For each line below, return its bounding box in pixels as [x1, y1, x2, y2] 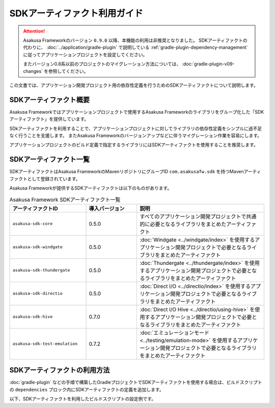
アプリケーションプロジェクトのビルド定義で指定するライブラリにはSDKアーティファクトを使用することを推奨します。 [9, 142, 258, 148]
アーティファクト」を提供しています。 [9, 116, 89, 122]
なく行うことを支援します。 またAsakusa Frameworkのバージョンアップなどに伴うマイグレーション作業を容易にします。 [9, 132, 262, 139]
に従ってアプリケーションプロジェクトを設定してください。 [23, 51, 148, 58]
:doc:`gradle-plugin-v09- [182, 61, 235, 67]
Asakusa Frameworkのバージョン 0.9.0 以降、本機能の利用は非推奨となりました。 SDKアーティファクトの [23, 37, 248, 43]
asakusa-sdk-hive [12, 314, 53, 319]
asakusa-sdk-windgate [12, 244, 63, 250]
